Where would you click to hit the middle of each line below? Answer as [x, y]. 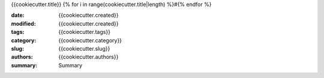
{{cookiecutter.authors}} [88, 57]
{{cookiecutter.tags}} [85, 32]
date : [18, 15]
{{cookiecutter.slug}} [84, 48]
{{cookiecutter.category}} [90, 40]
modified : [23, 23]
